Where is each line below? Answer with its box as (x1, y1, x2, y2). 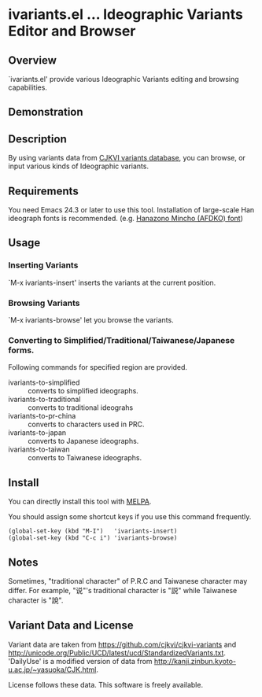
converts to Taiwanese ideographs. (28, 453, 142, 463)
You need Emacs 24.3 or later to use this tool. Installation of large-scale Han (8, 205, 255, 215)
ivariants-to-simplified (8, 378, 80, 387)
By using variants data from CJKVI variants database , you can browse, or (8, 153, 246, 163)
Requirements (8, 184, 79, 197)
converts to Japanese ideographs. (28, 437, 139, 446)
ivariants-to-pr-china (8, 411, 76, 421)
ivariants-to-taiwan (8, 444, 71, 454)
